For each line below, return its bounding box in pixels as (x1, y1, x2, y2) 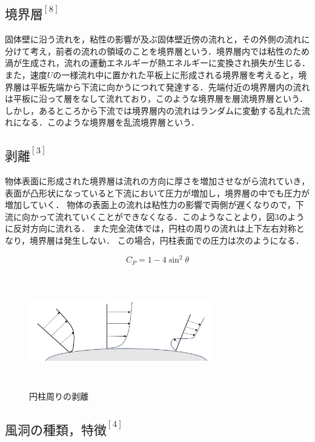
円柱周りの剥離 (29, 390, 88, 403)
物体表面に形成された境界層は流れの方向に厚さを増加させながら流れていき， (5, 175, 310, 187)
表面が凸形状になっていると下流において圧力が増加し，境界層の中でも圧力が (5, 186, 310, 199)
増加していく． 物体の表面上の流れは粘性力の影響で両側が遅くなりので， (5, 198, 296, 211)
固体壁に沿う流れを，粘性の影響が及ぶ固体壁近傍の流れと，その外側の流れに (5, 33, 310, 45)
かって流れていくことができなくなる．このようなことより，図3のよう (30, 210, 305, 223)
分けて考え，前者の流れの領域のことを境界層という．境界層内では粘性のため (5, 44, 310, 57)
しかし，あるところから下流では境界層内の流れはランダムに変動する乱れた (5, 104, 302, 116)
